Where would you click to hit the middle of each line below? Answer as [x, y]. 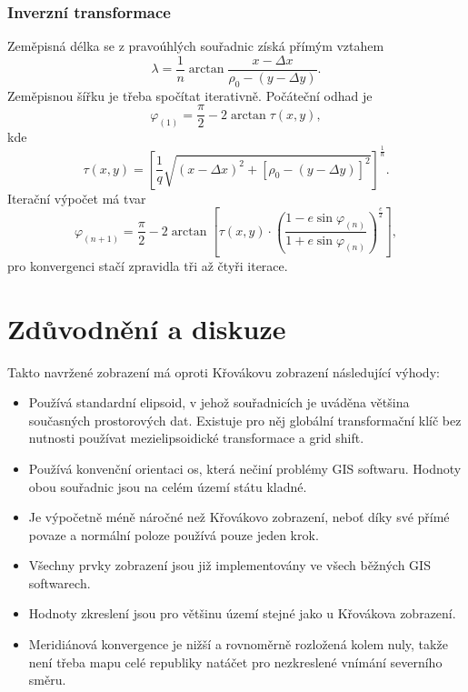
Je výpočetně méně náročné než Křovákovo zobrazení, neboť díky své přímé [239, 517]
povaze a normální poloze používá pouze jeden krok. [174, 534]
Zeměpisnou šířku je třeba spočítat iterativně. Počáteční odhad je [190, 95]
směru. [47, 680]
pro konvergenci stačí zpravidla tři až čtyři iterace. [148, 265]
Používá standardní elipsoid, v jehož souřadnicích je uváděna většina [219, 402]
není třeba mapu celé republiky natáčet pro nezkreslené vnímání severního [235, 662]
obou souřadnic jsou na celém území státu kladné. [168, 486]
